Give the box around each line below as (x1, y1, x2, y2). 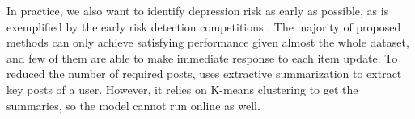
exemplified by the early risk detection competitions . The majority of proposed (6, 18, 401, 35)
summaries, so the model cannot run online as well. (6, 96, 260, 113)
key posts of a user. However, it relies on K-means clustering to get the (6, 80, 358, 97)
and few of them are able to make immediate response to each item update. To (6, 49, 398, 66)
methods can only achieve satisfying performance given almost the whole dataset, (6, 34, 409, 51)
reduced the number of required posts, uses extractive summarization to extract (6, 65, 402, 82)
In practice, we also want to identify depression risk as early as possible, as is (6, 2, 389, 18)
